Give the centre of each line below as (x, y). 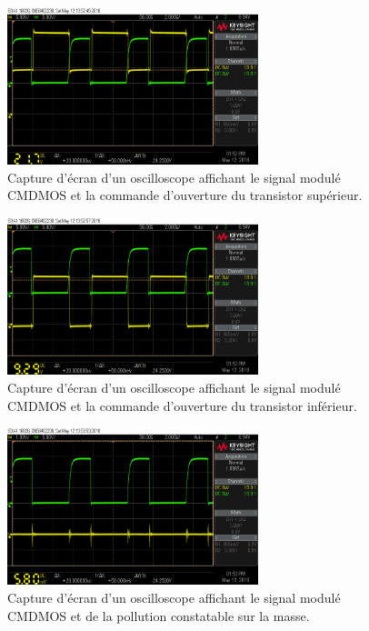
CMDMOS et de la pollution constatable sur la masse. (159, 615)
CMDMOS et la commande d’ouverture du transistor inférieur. (182, 405)
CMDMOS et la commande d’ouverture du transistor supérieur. (185, 195)
